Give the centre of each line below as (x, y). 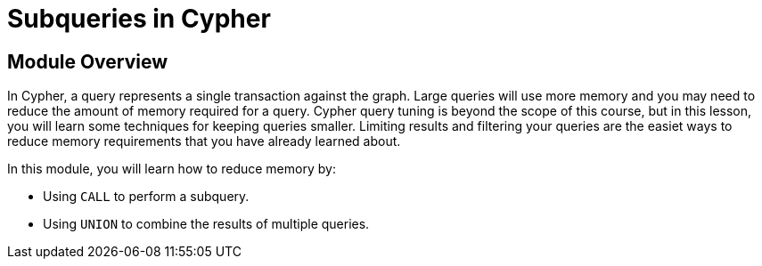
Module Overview (88, 61)
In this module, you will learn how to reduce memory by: (172, 169)
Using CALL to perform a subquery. (146, 197)
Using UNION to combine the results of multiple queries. (206, 224)
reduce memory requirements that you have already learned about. (204, 141)
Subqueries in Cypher (139, 19)
